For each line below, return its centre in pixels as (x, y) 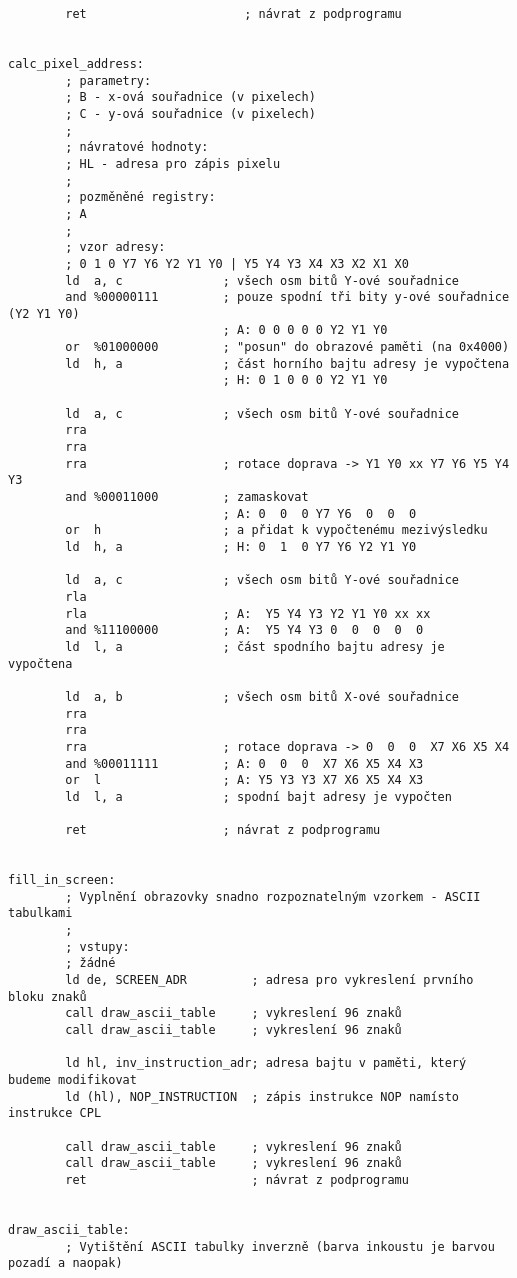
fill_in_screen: (62, 880)
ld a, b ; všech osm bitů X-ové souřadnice (262, 696)
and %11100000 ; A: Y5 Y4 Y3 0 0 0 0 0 (244, 630)
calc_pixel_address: (76, 63)
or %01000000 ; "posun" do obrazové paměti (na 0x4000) (287, 347)
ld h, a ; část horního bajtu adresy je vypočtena (287, 363)
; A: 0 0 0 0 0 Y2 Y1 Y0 (305, 330)
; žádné (90, 963)
